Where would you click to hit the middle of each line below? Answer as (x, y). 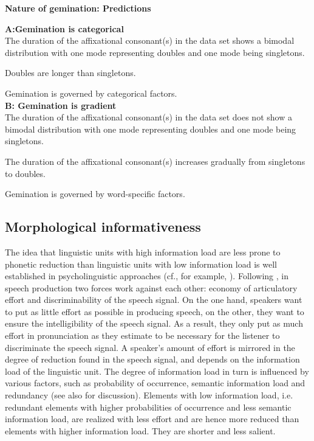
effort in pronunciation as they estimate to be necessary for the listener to (142, 335)
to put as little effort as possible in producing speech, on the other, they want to (155, 311)
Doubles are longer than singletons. (70, 73)
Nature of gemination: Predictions (78, 8)
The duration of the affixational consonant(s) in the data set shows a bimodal (150, 40)
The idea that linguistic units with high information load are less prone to (143, 252)
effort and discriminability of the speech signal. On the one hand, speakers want (154, 300)
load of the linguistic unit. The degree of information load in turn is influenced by (157, 371)
